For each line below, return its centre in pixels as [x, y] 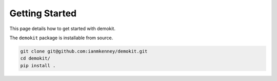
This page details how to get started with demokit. [62, 29]
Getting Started [43, 13]
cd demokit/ [35, 58]
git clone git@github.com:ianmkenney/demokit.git [84, 51]
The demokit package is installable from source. [61, 38]
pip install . [38, 65]
